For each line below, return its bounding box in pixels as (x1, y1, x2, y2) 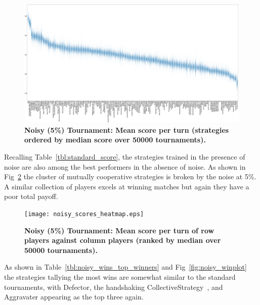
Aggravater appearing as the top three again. (4, 291, 144, 302)
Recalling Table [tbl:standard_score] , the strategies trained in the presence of (4, 151, 245, 162)
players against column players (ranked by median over (24, 235, 221, 245)
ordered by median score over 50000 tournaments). (24, 134, 206, 145)
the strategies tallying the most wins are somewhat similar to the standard (4, 271, 236, 282)
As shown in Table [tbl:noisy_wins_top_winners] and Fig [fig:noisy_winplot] (4, 262, 247, 272)
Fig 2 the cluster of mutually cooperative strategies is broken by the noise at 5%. (4, 171, 256, 182)
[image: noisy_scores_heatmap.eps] (24, 210, 144, 218)
